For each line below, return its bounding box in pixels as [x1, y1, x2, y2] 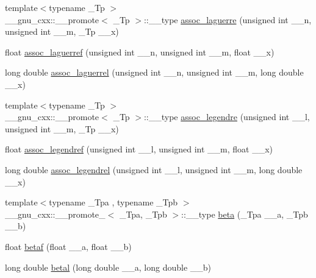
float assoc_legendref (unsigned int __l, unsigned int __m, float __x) [5, 143, 273, 155]
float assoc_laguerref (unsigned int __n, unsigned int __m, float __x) [5, 45, 275, 58]
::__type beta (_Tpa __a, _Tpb [181, 207, 308, 220]
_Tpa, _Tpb [119, 207, 167, 220]
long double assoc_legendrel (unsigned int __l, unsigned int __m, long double [5, 163, 303, 176]
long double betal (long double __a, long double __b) [5, 260, 212, 273]
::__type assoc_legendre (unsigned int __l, [143, 110, 310, 123]
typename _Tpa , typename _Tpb [49, 196, 178, 208]
